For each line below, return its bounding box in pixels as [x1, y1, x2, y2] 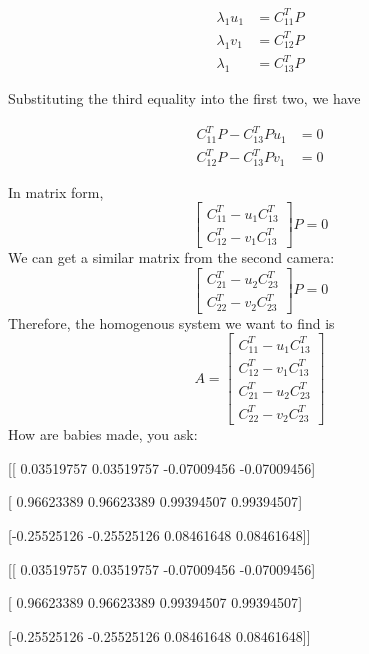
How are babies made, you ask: [8, 424, 198, 445]
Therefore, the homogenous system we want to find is [8, 312, 335, 333]
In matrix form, [8, 181, 104, 202]
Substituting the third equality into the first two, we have [8, 87, 361, 108]
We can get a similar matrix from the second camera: [8, 247, 335, 268]
